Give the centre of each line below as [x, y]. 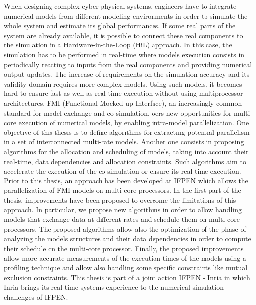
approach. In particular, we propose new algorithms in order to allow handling [123, 209]
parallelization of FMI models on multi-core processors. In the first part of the [123, 190]
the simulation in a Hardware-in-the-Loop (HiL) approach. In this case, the [118, 45]
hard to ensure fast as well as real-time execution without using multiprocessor [124, 93]
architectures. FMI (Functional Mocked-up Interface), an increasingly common [123, 103]
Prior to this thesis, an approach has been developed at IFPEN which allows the [126, 180]
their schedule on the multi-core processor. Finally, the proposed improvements [124, 248]
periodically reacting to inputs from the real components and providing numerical [128, 64]
